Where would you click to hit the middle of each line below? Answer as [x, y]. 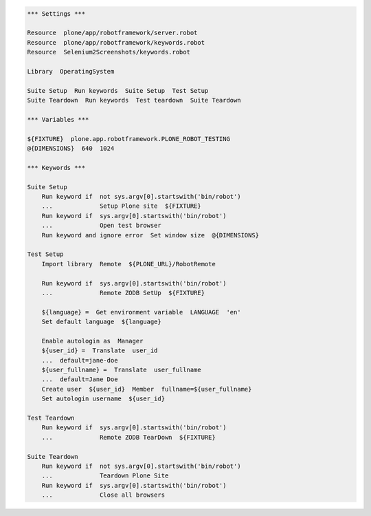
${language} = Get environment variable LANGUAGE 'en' [141, 312]
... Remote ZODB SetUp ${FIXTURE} [123, 293]
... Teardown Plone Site [105, 476]
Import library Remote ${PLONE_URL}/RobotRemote [128, 264]
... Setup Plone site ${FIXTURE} [122, 206]
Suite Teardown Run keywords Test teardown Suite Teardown [134, 100]
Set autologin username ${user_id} [103, 399]
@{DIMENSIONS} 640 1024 [71, 149]
